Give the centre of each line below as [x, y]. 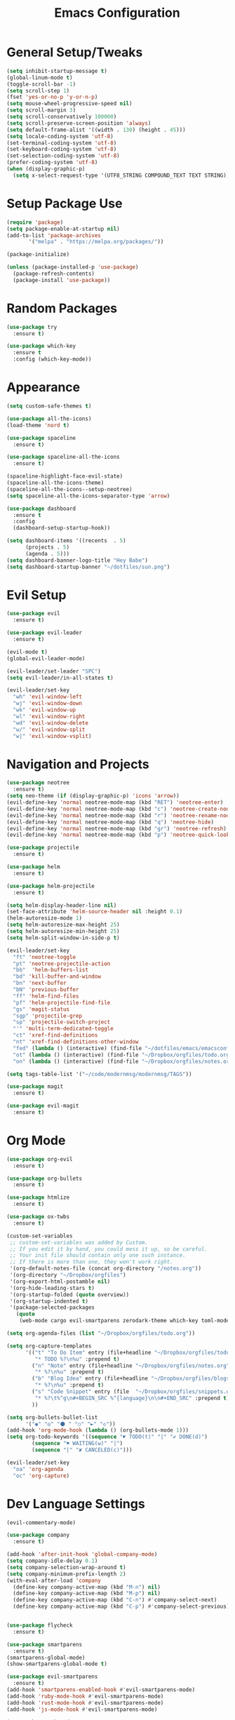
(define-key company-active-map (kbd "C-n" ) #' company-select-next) [115, 1600]
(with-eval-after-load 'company [54, 1580]
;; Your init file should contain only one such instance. [98, 1256]
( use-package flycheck [40, 1625]
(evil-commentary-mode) [41, 1523]
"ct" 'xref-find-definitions [55, 1035]
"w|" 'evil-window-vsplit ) [52, 736]
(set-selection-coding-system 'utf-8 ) [63, 156]
